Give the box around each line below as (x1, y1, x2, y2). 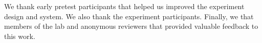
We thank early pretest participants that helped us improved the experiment (4, 1, 245, 11)
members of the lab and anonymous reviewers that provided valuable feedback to (4, 21, 258, 31)
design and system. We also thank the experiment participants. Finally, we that (4, 11, 254, 21)
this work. (4, 30, 35, 41)
